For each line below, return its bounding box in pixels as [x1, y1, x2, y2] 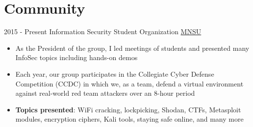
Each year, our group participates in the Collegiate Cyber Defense [15, 68, 214, 79]
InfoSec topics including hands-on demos [15, 52, 138, 63]
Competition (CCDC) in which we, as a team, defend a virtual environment [15, 78, 244, 88]
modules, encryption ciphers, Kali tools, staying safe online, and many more [15, 114, 244, 124]
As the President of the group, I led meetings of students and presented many [15, 42, 250, 53]
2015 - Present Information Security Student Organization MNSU [4, 26, 202, 37]
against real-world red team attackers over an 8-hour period [15, 88, 195, 98]
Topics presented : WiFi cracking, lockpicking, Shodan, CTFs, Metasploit [15, 104, 241, 114]
